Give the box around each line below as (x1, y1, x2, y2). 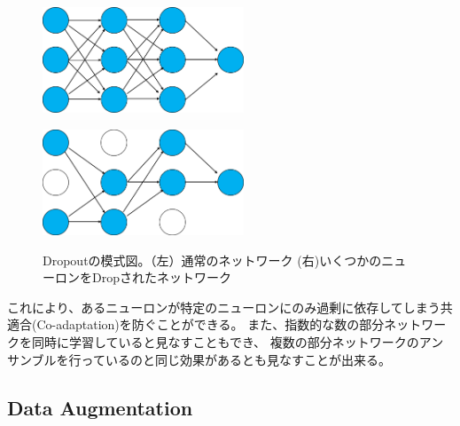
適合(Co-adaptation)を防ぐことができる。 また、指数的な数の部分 (7, 315, 385, 334)
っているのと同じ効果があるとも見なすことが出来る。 (81, 350, 391, 368)
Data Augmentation (7, 393, 193, 421)
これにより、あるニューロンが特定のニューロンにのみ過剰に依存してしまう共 (7, 297, 453, 316)
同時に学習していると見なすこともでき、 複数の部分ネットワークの (31, 332, 419, 351)
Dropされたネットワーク (91, 268, 231, 287)
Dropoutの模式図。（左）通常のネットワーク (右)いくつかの (43, 250, 382, 269)
